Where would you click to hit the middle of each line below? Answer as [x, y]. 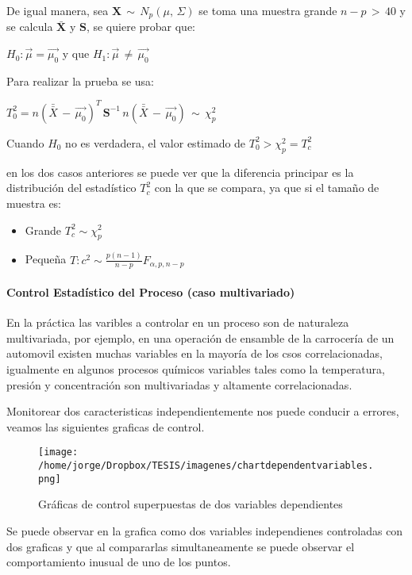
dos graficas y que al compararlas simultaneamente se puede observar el [181, 546]
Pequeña [46, 259]
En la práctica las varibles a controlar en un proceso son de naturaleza [178, 322]
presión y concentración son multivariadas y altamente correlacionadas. [179, 384]
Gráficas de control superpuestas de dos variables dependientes [191, 504]
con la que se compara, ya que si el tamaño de [267, 188]
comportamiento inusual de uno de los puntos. [119, 562]
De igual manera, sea [58, 10]
